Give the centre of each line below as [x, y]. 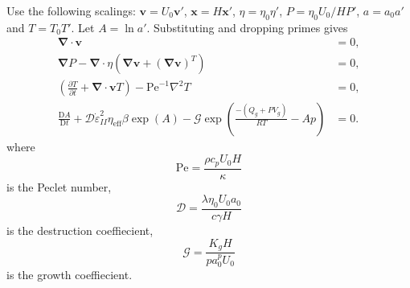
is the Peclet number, [59, 186]
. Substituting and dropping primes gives [247, 27]
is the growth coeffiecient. [70, 275]
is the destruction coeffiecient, [80, 230]
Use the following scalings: [71, 10]
